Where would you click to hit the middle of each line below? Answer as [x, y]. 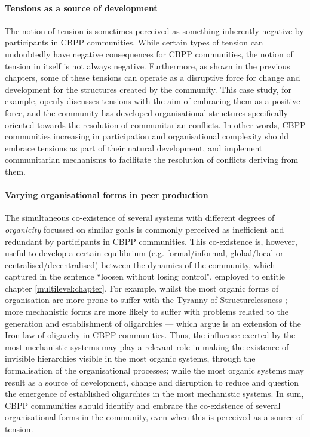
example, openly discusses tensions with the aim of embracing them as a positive [153, 101]
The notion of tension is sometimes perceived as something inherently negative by [154, 30]
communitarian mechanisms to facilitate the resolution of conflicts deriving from [152, 160]
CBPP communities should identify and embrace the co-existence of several [143, 405]
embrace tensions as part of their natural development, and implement [134, 148]
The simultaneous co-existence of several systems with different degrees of [140, 218]
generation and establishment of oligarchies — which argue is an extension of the [153, 323]
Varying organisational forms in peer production [107, 195]
